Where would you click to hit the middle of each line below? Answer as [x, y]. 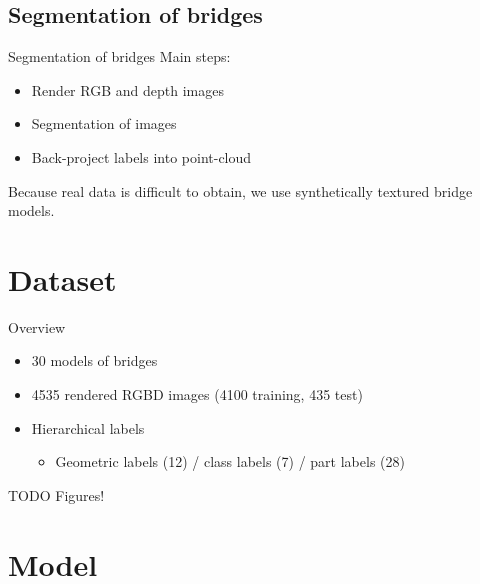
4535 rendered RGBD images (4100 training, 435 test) [197, 394]
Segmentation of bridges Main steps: [119, 56]
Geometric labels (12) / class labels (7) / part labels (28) [230, 461]
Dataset [62, 278]
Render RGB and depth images [127, 89]
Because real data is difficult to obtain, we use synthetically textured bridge [240, 190]
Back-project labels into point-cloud [141, 156]
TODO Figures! [56, 494]
